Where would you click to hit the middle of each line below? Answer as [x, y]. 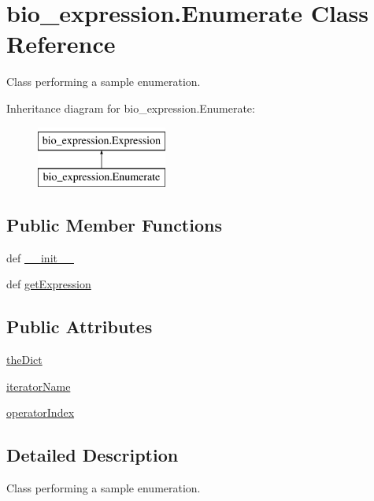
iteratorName [39, 386]
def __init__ [40, 257]
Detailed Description [93, 455]
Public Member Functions [114, 225]
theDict [24, 360]
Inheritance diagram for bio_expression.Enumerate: [131, 108]
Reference [61, 44]
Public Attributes [80, 327]
